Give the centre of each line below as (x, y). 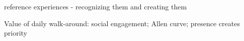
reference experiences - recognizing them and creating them (96, 6)
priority (16, 33)
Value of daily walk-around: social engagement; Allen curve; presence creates (122, 23)
